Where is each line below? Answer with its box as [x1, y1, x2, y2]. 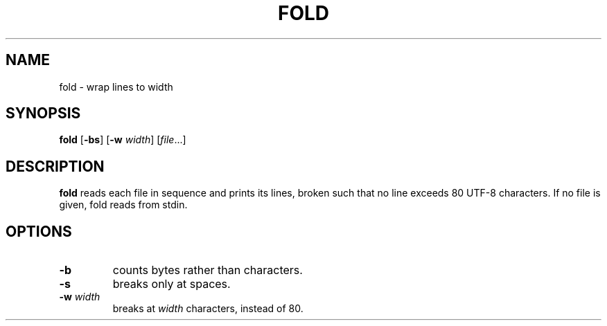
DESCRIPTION [6, 157, 105, 175]
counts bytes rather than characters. [112, 263, 303, 278]
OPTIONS [6, 222, 72, 240]
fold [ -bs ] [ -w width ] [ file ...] [59, 134, 186, 146]
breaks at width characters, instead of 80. [112, 302, 303, 315]
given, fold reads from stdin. [59, 199, 188, 211]
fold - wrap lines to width [59, 80, 173, 93]
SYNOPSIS [6, 105, 81, 123]
